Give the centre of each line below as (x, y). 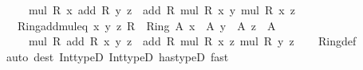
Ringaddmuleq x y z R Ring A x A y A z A (146, 25)
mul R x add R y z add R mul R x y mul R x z (162, 10)
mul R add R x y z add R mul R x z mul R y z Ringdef (192, 41)
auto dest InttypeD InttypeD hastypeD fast (117, 56)
